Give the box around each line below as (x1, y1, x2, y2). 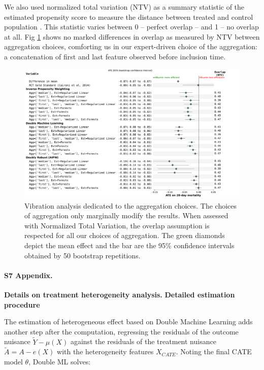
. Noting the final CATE (176, 346, 252, 357)
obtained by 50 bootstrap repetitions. (24, 250, 141, 260)
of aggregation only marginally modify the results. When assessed (24, 210, 228, 221)
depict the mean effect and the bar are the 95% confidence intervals (24, 240, 235, 250)
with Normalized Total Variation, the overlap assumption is (24, 220, 210, 230)
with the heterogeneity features (57, 346, 154, 357)
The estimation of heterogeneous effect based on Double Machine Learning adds (4, 316, 253, 327)
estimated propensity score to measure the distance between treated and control (4, 11, 253, 22)
